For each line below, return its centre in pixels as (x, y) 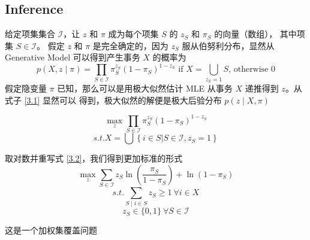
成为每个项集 (133, 34)
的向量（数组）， (246, 34)
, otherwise (249, 70)
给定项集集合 (30, 34)
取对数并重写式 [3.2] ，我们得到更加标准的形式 (94, 158)
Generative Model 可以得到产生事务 (73, 57)
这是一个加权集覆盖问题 (51, 230)
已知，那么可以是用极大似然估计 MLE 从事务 (145, 88)
